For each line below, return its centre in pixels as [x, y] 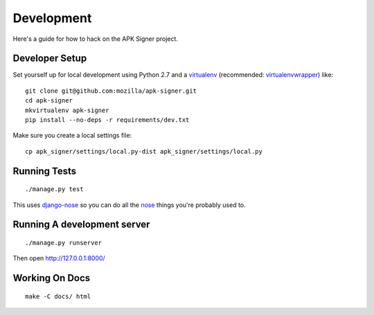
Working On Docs [52, 278]
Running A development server [81, 225]
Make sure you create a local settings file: [72, 136]
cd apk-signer [49, 101]
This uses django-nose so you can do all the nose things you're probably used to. [129, 205]
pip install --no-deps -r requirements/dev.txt [107, 120]
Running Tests [44, 171]
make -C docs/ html [58, 296]
